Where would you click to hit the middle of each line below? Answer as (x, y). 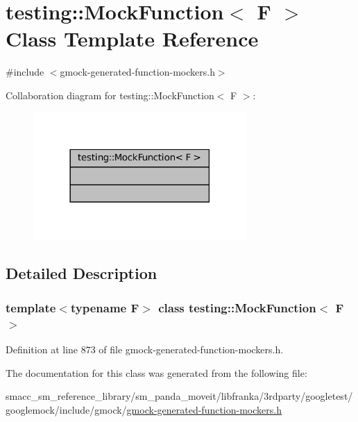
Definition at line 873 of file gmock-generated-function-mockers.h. (145, 349)
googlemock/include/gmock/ (66, 409)
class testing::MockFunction (237, 307)
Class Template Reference (132, 39)
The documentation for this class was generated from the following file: (156, 372)
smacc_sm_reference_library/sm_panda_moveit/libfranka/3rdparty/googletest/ (179, 396)
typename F (105, 307)
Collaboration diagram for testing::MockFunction (110, 95)
